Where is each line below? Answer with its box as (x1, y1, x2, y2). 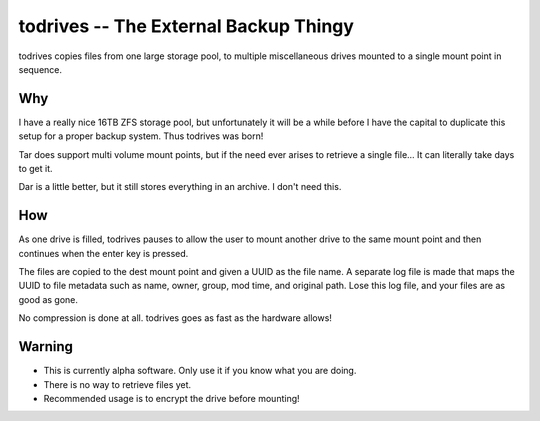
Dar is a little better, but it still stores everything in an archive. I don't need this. (18, 181, 342, 193)
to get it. (18, 163, 54, 175)
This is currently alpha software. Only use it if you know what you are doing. (43, 365, 357, 377)
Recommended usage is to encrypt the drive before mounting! (43, 392, 300, 404)
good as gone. (18, 293, 79, 305)
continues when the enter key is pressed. (18, 247, 189, 259)
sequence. (18, 63, 63, 75)
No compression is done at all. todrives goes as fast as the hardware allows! (18, 312, 332, 324)
